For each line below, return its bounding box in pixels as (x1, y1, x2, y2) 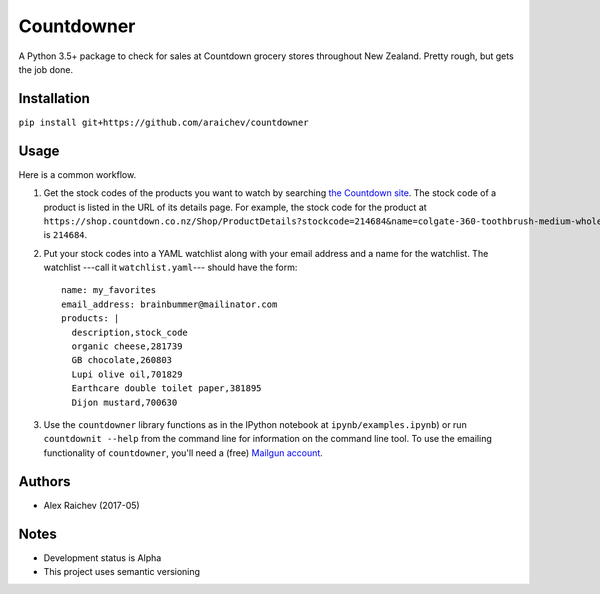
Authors (18, 473, 71, 490)
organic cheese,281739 (71, 341, 183, 352)
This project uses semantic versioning (43, 565, 200, 577)
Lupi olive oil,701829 (71, 368, 183, 380)
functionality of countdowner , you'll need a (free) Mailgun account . (43, 446, 324, 459)
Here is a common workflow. (18, 168, 137, 180)
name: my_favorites (61, 285, 157, 296)
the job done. (18, 63, 74, 75)
